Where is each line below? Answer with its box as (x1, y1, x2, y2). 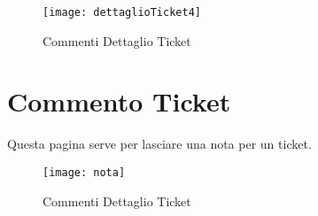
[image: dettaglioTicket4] (43, 6, 201, 19)
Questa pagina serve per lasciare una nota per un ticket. (7, 135, 312, 153)
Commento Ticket (7, 83, 231, 120)
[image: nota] (43, 166, 126, 179)
